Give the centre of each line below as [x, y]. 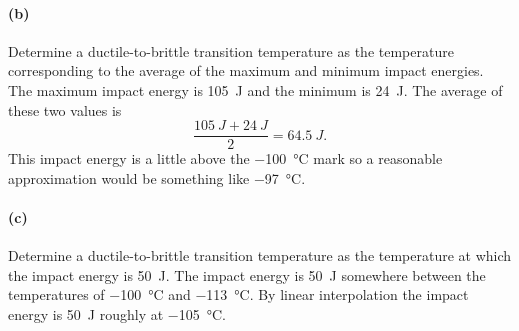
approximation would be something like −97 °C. [157, 177]
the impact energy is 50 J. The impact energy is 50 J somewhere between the [247, 274]
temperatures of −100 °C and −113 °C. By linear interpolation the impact [238, 294]
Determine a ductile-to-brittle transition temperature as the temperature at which [260, 255]
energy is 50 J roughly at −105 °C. [117, 314]
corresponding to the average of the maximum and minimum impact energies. [246, 70]
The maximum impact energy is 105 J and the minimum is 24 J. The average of [255, 89]
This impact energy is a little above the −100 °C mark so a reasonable [225, 158]
